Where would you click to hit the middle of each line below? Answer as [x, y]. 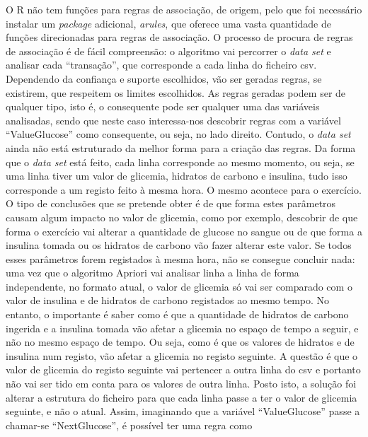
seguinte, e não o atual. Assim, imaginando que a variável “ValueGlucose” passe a [183, 411]
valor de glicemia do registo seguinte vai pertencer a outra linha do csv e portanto [183, 369]
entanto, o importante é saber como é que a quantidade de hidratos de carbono [177, 314]
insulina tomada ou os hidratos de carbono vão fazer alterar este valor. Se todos [179, 245]
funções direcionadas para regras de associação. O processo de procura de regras [179, 37]
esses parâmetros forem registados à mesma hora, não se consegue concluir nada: [180, 258]
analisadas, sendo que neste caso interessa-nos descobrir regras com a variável [173, 120]
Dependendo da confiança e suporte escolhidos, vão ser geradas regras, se [164, 78]
